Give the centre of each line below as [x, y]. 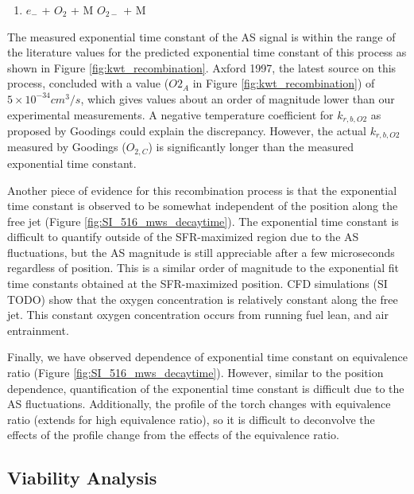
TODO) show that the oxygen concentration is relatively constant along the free [203, 299]
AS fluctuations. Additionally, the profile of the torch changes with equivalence [199, 404]
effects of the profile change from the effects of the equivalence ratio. [173, 435]
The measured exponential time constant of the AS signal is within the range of [201, 36]
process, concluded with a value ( [88, 83]
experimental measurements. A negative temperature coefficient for [170, 114]
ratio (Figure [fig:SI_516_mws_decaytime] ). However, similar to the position [195, 373]
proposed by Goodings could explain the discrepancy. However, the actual [187, 131]
